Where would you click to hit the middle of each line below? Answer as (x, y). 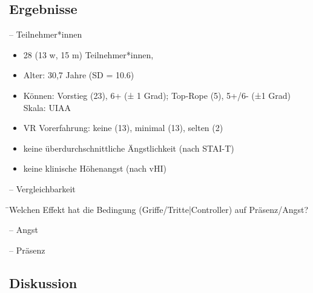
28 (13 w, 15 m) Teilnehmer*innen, (88, 54)
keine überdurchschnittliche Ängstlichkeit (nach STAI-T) (129, 148)
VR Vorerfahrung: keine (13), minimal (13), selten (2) (123, 128)
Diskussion (43, 282)
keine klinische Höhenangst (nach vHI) (95, 168)
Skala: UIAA (47, 107)
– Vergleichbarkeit (42, 188)
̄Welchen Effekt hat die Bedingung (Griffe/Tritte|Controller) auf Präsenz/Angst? (159, 209)
